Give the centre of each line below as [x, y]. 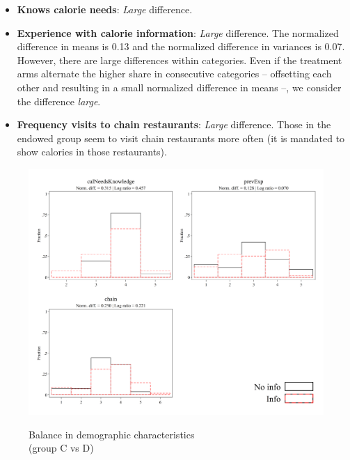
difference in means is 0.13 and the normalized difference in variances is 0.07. [181, 46]
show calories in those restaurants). [92, 152]
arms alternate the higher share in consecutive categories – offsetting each [174, 74]
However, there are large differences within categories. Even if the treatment [180, 60]
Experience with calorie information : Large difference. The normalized [178, 32]
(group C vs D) [61, 448]
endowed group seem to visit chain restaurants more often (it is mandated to [181, 138]
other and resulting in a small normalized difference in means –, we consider [179, 87]
